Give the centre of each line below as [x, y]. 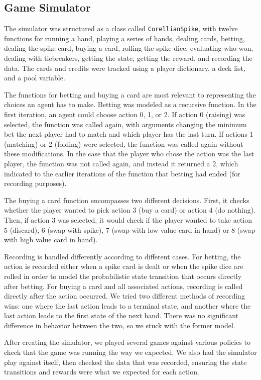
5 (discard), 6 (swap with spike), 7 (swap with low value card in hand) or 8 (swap [130, 229]
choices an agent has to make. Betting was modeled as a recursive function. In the [130, 104]
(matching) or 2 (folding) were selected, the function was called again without [124, 144]
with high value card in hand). [51, 240]
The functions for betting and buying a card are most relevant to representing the [130, 94]
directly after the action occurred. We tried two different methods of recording [124, 296]
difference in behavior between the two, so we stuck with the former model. [120, 325]
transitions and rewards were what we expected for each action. [102, 372]
